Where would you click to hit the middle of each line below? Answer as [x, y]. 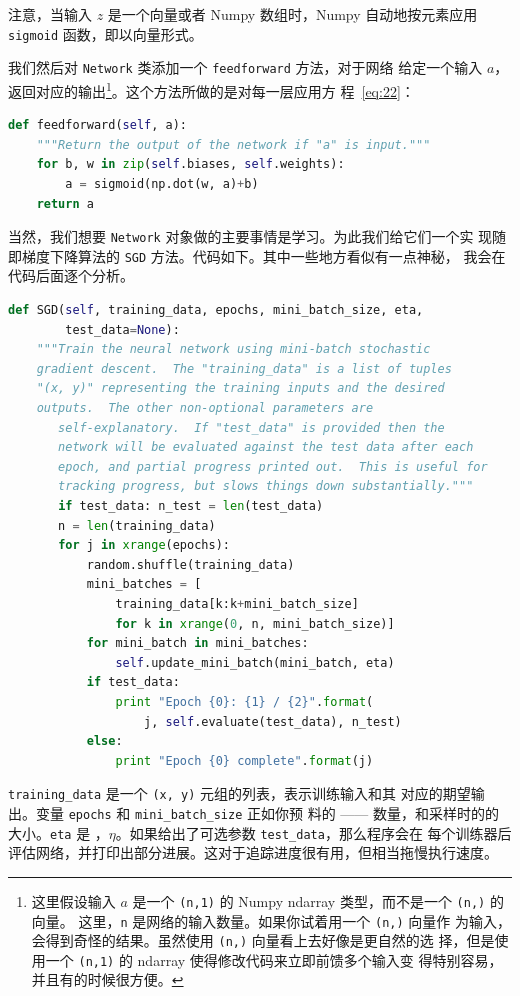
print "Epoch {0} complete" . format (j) [244, 760]
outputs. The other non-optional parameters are [205, 408]
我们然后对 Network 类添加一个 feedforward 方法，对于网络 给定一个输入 [245, 67]
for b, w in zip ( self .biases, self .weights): [190, 164]
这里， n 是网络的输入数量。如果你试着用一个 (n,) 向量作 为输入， [294, 920]
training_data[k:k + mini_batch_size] [237, 603]
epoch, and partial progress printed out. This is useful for [273, 466]
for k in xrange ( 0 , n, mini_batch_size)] [255, 623]
